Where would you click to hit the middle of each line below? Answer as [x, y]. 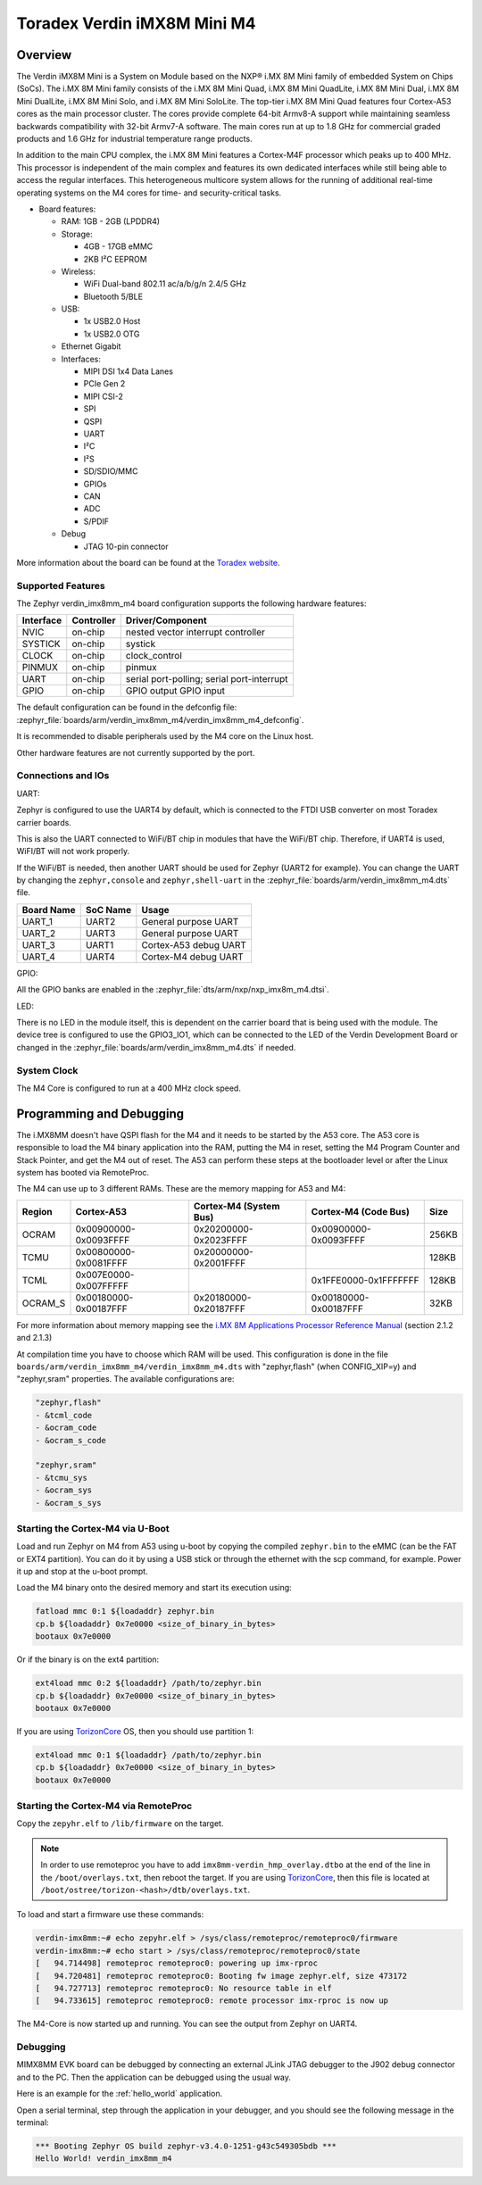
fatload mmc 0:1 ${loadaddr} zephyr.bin [125, 1612]
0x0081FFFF [102, 1263]
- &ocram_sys [64, 1490]
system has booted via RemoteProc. [83, 1173]
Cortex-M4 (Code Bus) [361, 1211]
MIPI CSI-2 [104, 396]
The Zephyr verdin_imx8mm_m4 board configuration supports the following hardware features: [191, 603]
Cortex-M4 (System [237, 1206]
